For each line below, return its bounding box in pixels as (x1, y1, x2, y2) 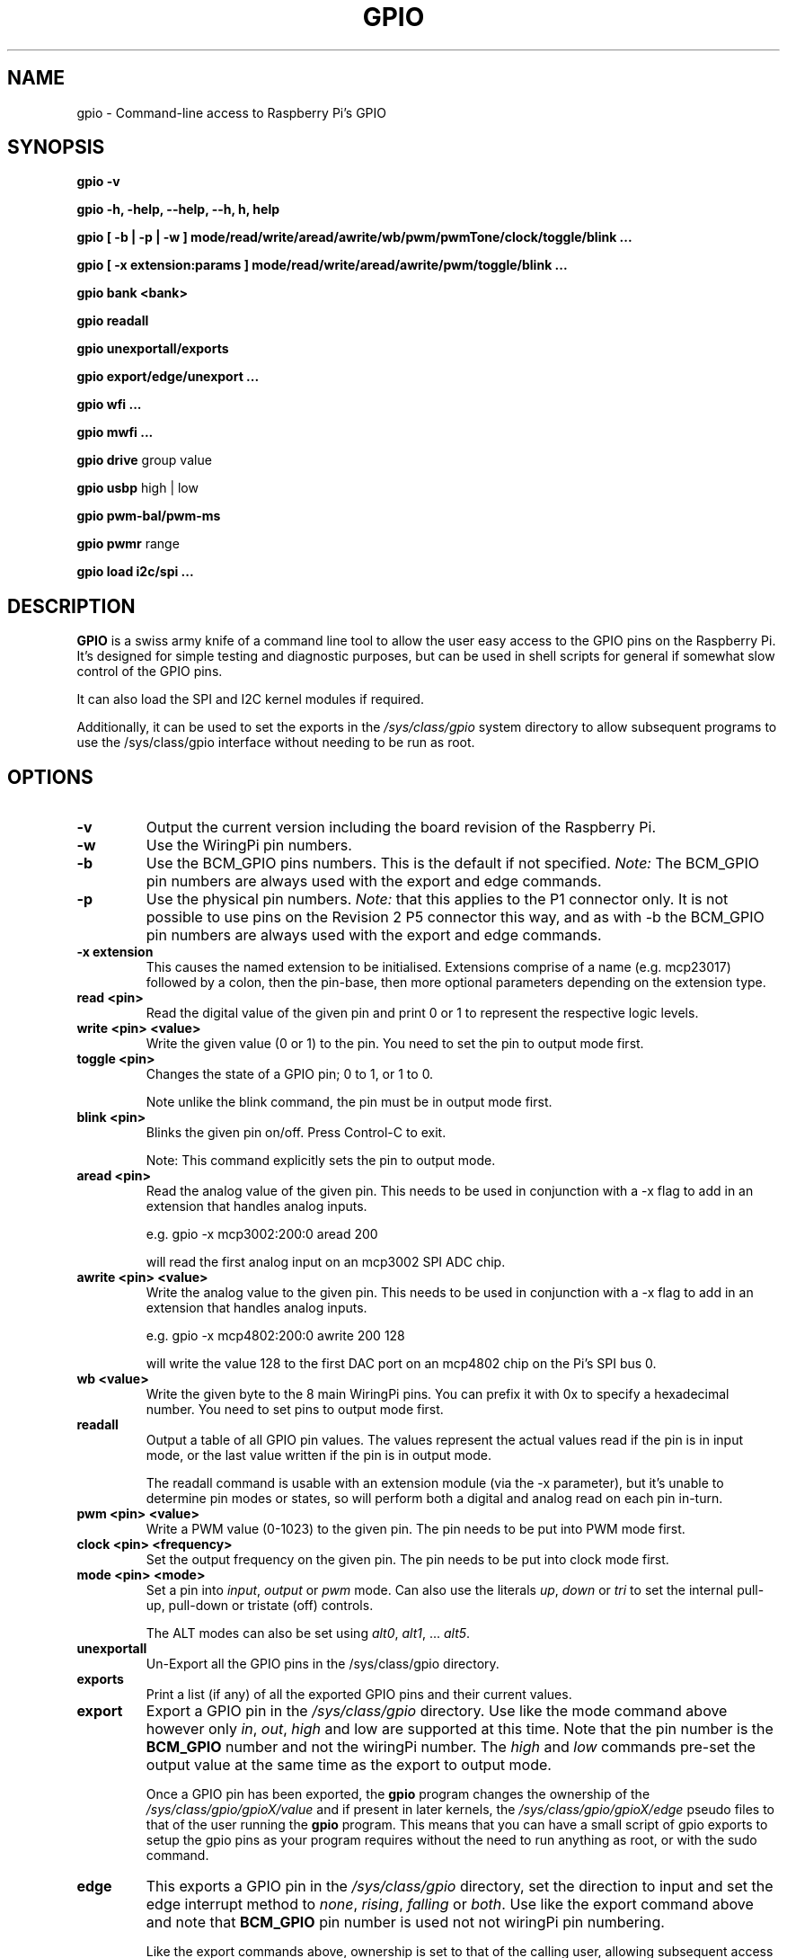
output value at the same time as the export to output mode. (146, 1756, 552, 1775)
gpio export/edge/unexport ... (76, 369, 260, 385)
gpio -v (76, 174, 120, 190)
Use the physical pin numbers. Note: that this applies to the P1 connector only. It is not (146, 890, 729, 909)
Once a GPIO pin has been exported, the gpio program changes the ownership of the (146, 1786, 650, 1802)
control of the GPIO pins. (76, 663, 223, 680)
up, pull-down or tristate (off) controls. (146, 1598, 374, 1614)
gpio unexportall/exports (76, 341, 229, 357)
